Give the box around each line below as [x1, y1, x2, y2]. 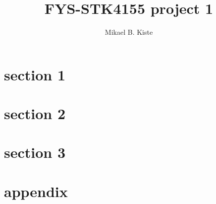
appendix [4, 181, 68, 201]
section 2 [4, 103, 66, 124]
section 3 [4, 142, 66, 162]
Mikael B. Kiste [105, 27, 153, 37]
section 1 [4, 64, 66, 84]
